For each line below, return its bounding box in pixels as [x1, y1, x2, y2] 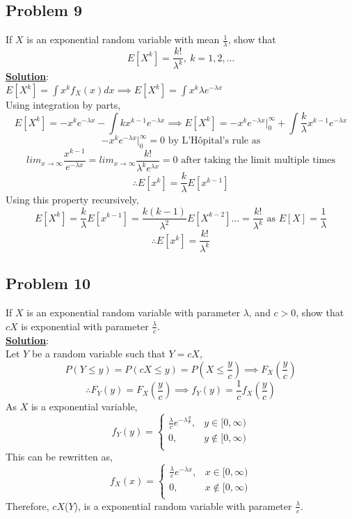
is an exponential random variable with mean [26, 32, 220, 47]
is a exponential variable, [31, 399, 138, 414]
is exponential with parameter [21, 318, 149, 333]
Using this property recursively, [6, 192, 139, 207]
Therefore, [6, 498, 49, 513]
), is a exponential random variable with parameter [74, 498, 292, 513]
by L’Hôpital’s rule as [168, 136, 261, 146]
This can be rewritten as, [6, 449, 113, 464]
